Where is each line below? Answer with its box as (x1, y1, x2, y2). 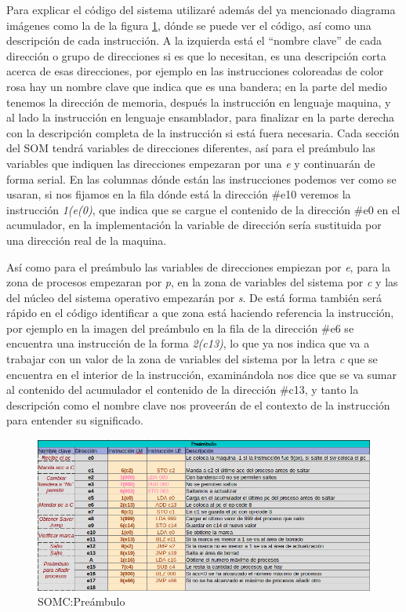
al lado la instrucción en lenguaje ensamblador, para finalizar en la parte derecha (6, 109, 395, 126)
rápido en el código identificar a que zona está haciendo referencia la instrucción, (6, 304, 394, 321)
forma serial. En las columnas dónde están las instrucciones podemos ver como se (6, 170, 397, 187)
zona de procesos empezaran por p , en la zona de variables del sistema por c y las (6, 274, 398, 290)
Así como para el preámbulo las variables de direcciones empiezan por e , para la (6, 258, 390, 275)
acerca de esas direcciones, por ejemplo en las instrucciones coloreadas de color (6, 63, 384, 79)
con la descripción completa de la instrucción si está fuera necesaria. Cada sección (6, 124, 400, 140)
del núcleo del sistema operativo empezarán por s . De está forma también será (6, 289, 382, 305)
